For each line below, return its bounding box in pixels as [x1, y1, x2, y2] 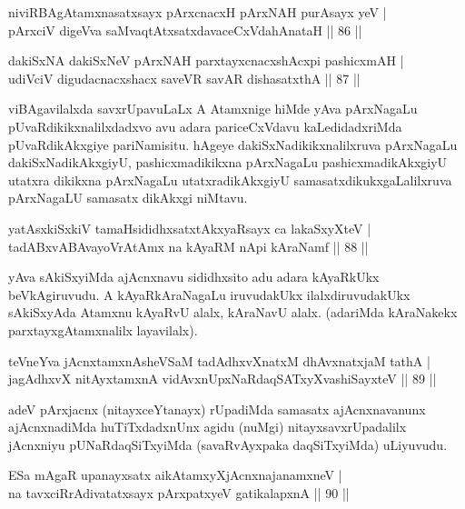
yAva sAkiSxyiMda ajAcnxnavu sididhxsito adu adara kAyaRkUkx [8, 267, 380, 286]
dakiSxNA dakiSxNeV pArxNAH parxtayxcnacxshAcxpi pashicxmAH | [8, 51, 404, 70]
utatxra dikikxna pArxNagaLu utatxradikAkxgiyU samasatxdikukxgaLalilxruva [8, 170, 452, 189]
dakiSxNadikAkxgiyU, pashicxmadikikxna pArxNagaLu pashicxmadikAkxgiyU [8, 153, 448, 172]
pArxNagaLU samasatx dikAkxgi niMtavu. [8, 188, 248, 207]
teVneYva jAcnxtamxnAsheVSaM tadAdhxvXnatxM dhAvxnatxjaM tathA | [8, 351, 430, 370]
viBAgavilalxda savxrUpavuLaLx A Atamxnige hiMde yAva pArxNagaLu [8, 99, 418, 118]
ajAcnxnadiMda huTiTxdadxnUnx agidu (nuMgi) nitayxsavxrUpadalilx [8, 417, 407, 436]
